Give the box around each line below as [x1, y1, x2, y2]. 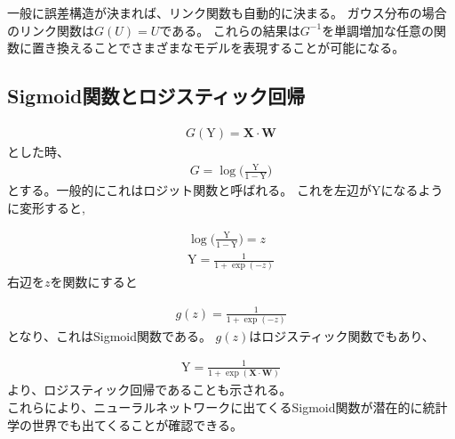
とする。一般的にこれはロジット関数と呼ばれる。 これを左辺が [7, 180, 371, 199]
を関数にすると [50, 272, 138, 291]
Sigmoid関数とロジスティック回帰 [7, 82, 306, 110]
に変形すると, [7, 198, 85, 216]
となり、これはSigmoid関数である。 [7, 326, 212, 345]
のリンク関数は [7, 20, 94, 39]
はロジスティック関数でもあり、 [249, 326, 435, 345]
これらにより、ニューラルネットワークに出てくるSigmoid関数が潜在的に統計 [7, 397, 448, 416]
